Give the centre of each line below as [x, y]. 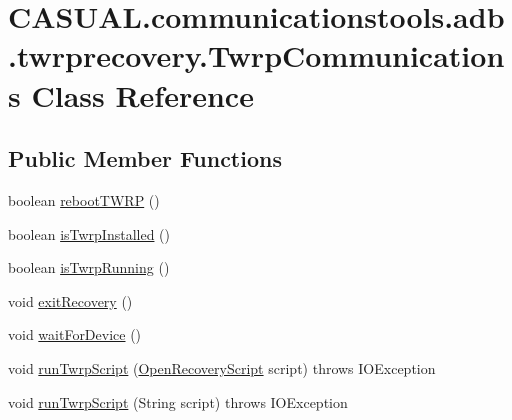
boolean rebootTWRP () [84, 199]
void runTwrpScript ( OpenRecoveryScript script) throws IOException [222, 367]
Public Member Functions [145, 158]
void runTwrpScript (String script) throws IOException [178, 401]
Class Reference [142, 94]
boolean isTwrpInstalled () [89, 233]
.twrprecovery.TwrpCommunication [256, 55]
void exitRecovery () [70, 300]
